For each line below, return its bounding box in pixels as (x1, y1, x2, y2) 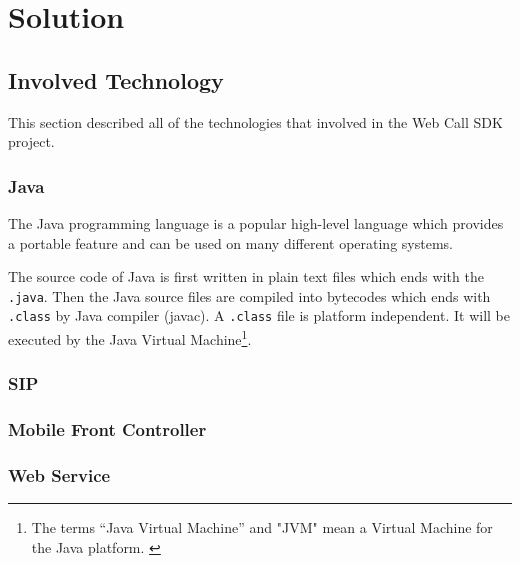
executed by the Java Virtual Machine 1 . (8, 326, 252, 349)
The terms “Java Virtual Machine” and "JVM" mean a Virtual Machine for (31, 517, 493, 538)
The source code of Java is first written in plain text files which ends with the (8, 266, 484, 287)
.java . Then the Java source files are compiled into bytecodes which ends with (8, 285, 491, 306)
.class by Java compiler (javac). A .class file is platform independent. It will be (8, 305, 510, 326)
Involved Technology (8, 64, 224, 95)
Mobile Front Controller (8, 417, 207, 442)
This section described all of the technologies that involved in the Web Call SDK (8, 111, 503, 132)
